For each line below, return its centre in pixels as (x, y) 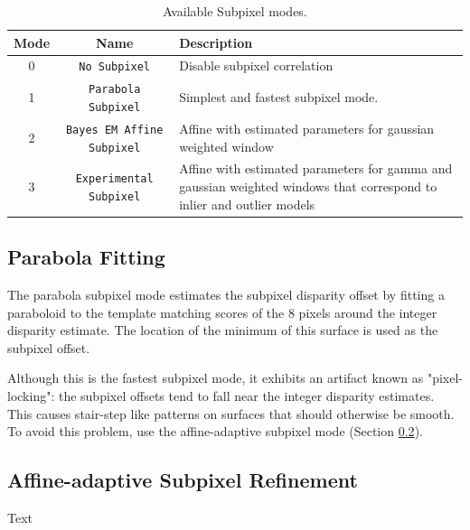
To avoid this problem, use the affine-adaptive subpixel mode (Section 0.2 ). (215, 431)
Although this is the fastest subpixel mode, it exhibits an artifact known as (216, 378)
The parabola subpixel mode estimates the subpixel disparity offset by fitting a (226, 294)
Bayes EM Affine (114, 130)
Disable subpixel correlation (256, 65)
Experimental (114, 179)
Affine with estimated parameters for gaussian (307, 128)
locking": (31, 395)
